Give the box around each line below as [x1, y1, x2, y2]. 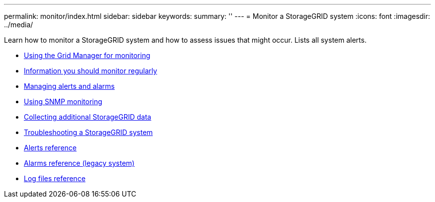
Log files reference [24, 174, 86, 183]
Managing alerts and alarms [24, 82, 115, 90]
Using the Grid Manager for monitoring [24, 51, 150, 60]
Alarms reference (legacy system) [24, 159, 135, 167]
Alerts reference [24, 143, 77, 152]
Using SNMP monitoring [24, 97, 102, 106]
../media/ [4, 20, 33, 29]
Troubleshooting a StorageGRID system [24, 128, 153, 136]
